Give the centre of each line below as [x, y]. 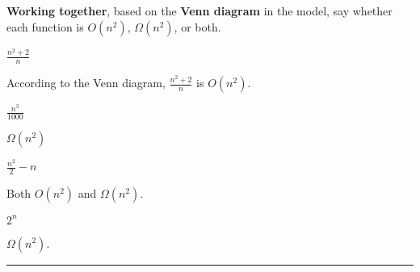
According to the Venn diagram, [86, 83]
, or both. [197, 26]
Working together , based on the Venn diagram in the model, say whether [199, 10]
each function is [45, 26]
